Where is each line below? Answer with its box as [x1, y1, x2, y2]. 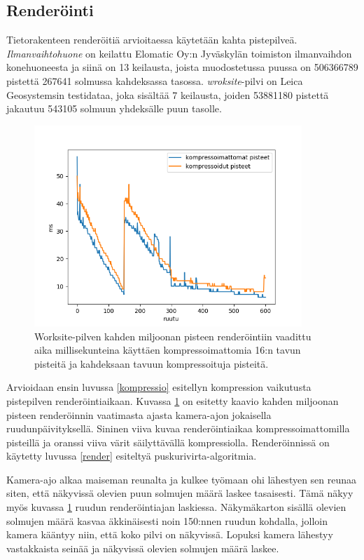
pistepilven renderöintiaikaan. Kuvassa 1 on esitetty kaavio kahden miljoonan [6, 393, 339, 408]
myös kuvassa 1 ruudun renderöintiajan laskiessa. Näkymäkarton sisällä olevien [6, 500, 346, 514]
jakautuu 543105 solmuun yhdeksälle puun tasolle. [6, 101, 222, 116]
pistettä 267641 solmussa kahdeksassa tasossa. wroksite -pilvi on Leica [6, 73, 303, 88]
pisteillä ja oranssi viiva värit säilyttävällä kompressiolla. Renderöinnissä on [6, 434, 330, 449]
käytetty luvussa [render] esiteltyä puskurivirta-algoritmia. [6, 448, 257, 463]
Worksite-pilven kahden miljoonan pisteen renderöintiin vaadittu [34, 328, 311, 343]
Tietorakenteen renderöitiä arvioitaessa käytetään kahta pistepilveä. [6, 32, 297, 47]
